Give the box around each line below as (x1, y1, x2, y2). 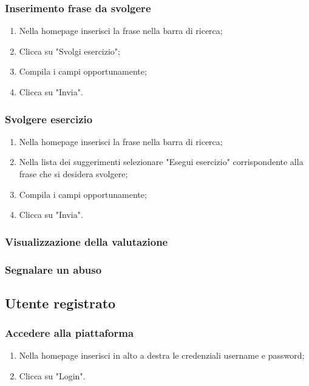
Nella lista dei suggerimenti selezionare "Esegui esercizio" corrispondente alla (19, 155, 304, 168)
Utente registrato (5, 293, 116, 312)
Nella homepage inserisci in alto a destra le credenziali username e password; (19, 349, 305, 362)
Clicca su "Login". (19, 370, 86, 382)
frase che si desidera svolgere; (19, 168, 128, 180)
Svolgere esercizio (5, 111, 93, 126)
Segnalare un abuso (5, 262, 102, 277)
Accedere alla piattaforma (5, 325, 134, 340)
